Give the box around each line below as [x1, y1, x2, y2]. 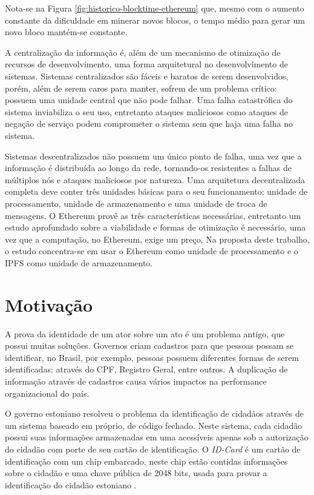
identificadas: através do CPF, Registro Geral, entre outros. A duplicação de [5, 363, 288, 375]
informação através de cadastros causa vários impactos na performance [5, 374, 267, 387]
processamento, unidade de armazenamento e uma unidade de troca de [5, 197, 267, 209]
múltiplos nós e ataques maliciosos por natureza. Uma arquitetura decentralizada [5, 173, 306, 186]
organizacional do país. [5, 386, 90, 399]
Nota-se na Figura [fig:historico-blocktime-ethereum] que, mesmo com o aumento [5, 2, 304, 14]
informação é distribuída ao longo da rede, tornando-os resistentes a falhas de [5, 161, 292, 174]
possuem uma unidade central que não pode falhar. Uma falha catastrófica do [5, 93, 293, 106]
